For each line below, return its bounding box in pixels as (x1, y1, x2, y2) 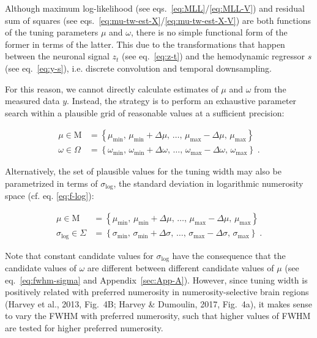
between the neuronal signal (5, 50, 110, 62)
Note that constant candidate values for (5, 249, 154, 261)
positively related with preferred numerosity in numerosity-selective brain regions (5, 285, 309, 298)
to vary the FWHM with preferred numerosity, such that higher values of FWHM (5, 309, 311, 322)
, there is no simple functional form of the (130, 26, 288, 39)
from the (254, 82, 286, 95)
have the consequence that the (172, 249, 286, 261)
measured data (5, 94, 60, 107)
